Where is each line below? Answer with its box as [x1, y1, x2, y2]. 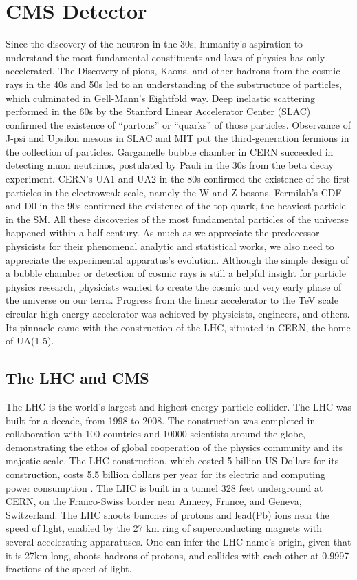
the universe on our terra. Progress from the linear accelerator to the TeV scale [6, 293, 338, 307]
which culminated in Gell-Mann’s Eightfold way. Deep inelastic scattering [6, 90, 315, 105]
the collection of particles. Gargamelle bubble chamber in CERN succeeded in [6, 144, 334, 158]
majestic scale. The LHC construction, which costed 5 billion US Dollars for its [6, 453, 339, 468]
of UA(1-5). [6, 333, 54, 348]
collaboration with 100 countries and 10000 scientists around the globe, [6, 426, 306, 441]
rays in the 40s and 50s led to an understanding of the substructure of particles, [6, 76, 343, 91]
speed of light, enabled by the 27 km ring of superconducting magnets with [6, 521, 322, 535]
